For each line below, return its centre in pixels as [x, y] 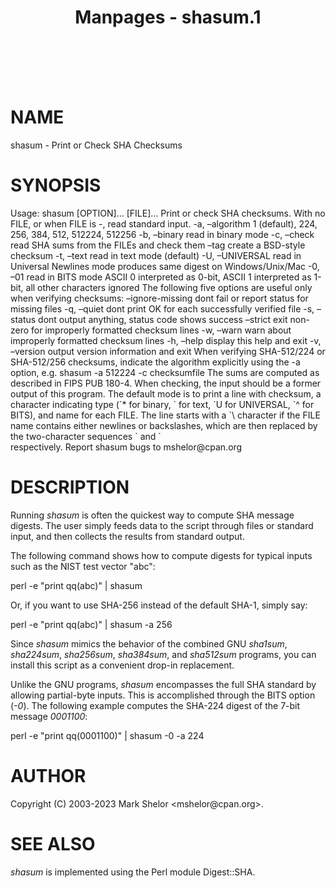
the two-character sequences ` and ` [86, 437]
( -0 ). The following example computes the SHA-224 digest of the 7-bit [155, 705]
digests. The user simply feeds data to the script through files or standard [162, 525]
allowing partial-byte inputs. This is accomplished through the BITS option [163, 695]
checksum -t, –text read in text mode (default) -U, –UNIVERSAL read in [156, 256]
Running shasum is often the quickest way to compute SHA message [152, 515]
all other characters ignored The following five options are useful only [169, 288]
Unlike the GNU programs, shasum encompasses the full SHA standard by [163, 684]
